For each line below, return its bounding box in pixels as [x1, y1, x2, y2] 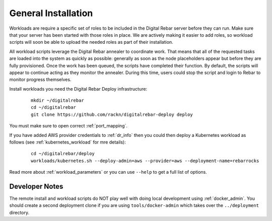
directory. [9, 209, 30, 215]
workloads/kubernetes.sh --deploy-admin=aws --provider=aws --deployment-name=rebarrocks [31, 158, 259, 164]
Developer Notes [9, 182, 63, 191]
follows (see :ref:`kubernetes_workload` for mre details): [9, 139, 126, 145]
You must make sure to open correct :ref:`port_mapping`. [9, 123, 128, 129]
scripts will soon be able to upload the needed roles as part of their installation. [9, 39, 173, 45]
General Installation [9, 8, 93, 19]
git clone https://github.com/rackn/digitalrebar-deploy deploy [31, 111, 193, 117]
